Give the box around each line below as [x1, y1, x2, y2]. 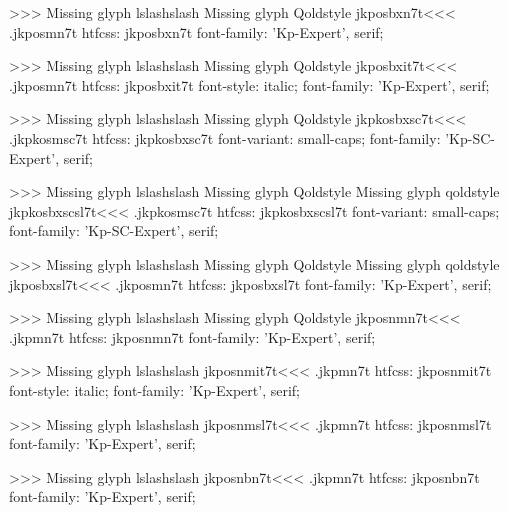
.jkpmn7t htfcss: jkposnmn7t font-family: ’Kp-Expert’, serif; [9, 326, 376, 347]
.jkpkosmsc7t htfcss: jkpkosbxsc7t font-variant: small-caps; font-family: [9, 127, 441, 148]
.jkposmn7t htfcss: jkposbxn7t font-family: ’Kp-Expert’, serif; [9, 21, 384, 42]
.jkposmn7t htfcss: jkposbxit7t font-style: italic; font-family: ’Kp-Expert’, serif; [9, 74, 490, 95]
